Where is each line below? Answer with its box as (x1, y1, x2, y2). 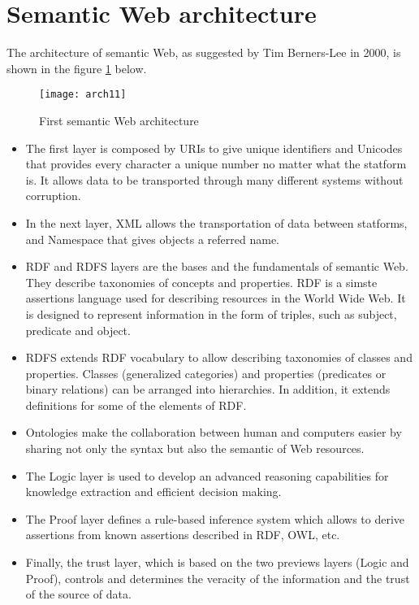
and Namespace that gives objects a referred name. (25, 230, 279, 247)
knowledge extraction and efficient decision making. (25, 483, 282, 500)
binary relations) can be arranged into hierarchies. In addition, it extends (25, 381, 391, 398)
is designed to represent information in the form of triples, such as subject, (25, 305, 397, 322)
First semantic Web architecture (39, 111, 199, 128)
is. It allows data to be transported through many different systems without (25, 171, 404, 188)
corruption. (25, 187, 81, 204)
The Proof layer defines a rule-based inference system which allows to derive (25, 510, 405, 527)
